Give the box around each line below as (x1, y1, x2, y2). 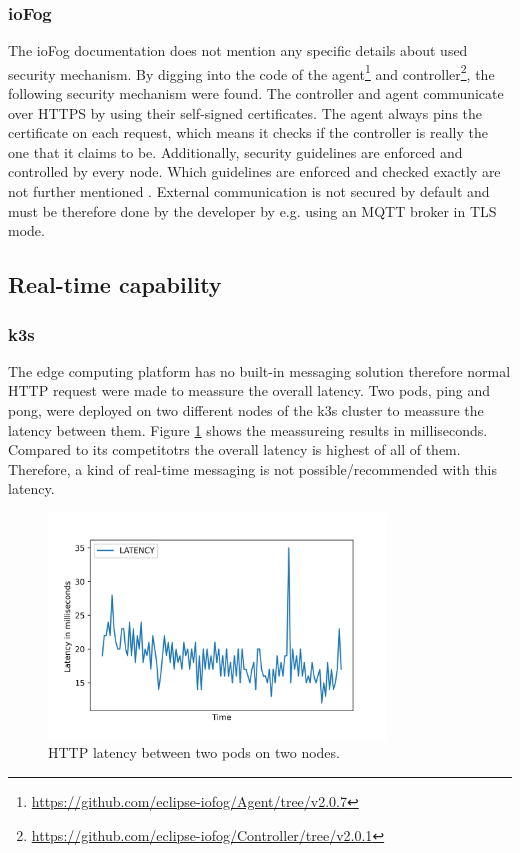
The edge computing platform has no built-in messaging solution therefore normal (8, 360, 511, 381)
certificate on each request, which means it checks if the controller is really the (8, 122, 488, 143)
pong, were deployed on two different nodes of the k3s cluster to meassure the (8, 400, 484, 420)
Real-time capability (8, 269, 222, 300)
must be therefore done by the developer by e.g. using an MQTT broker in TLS (8, 200, 497, 221)
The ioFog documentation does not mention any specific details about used (8, 40, 468, 61)
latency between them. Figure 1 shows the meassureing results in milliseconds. (8, 419, 488, 440)
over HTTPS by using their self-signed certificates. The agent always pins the (8, 102, 483, 123)
